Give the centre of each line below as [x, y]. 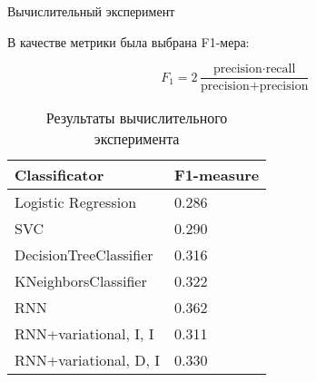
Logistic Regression [76, 202]
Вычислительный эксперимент [91, 11]
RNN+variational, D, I [88, 360]
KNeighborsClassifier [81, 281]
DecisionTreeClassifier [84, 255]
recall [281, 69]
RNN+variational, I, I [84, 334]
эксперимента [137, 139]
